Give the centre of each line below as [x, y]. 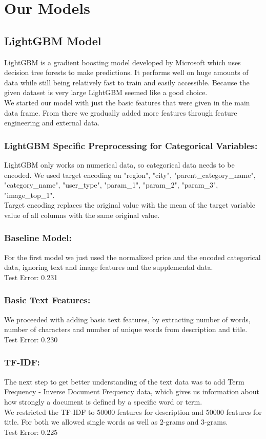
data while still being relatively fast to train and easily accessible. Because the [127, 82]
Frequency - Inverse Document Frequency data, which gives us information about [132, 391]
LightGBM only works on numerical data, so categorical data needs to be [119, 164]
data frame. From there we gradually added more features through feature [121, 112]
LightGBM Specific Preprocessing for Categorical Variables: [131, 145]
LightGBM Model [53, 40]
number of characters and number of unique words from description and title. [126, 329]
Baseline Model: [38, 238]
